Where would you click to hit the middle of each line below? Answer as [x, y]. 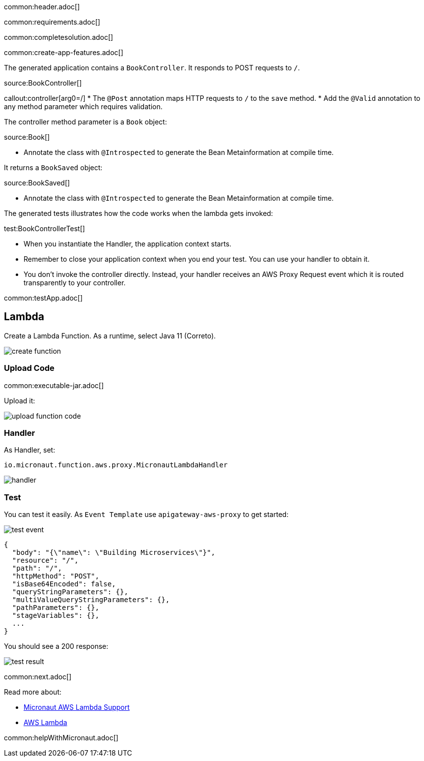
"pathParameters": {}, [56, 608]
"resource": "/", [45, 561]
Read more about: [33, 692]
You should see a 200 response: [56, 646]
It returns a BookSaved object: [53, 167]
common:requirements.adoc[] [52, 22]
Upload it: [20, 400]
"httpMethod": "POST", [56, 576]
